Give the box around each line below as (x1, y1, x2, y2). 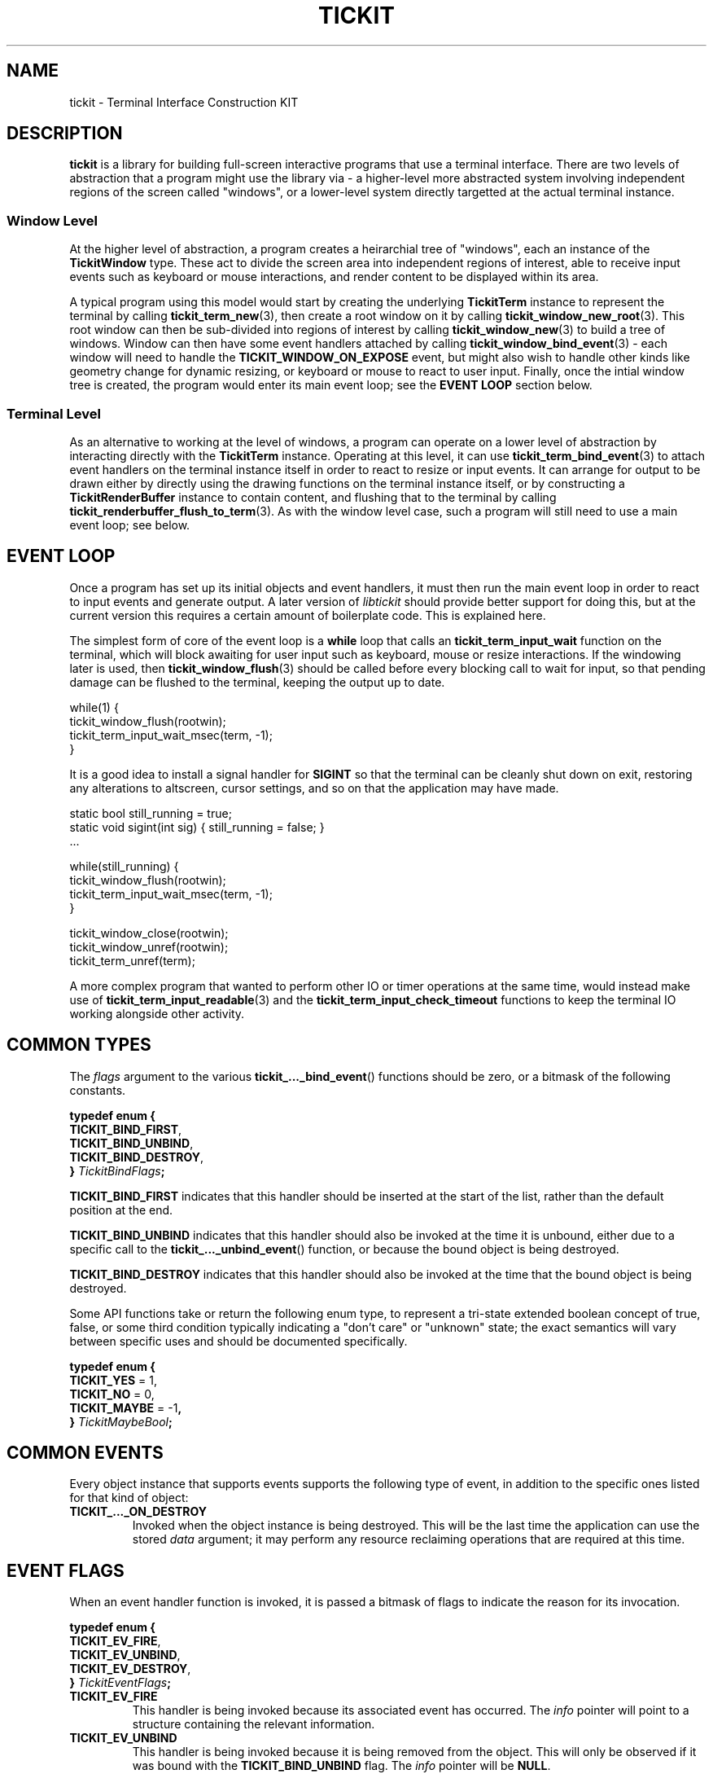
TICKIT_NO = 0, (69, 1386, 155, 1401)
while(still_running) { (69, 858, 179, 873)
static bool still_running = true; (69, 806, 232, 820)
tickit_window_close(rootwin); (69, 925, 229, 940)
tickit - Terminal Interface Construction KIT (69, 94, 299, 109)
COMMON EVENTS (7, 1442, 164, 1464)
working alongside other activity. (69, 1006, 245, 1021)
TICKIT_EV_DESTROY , (69, 1662, 191, 1676)
